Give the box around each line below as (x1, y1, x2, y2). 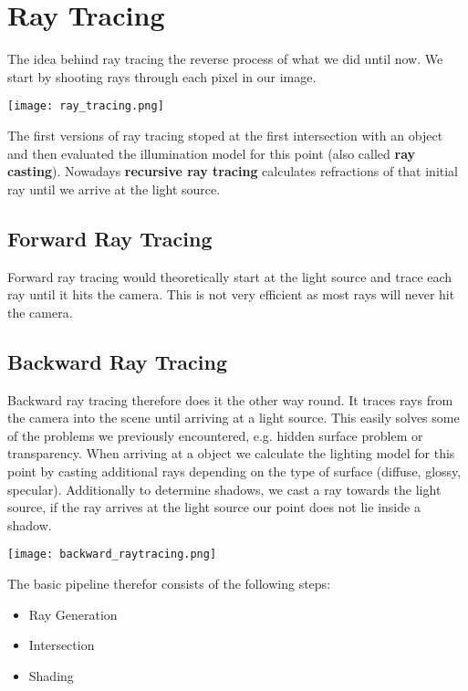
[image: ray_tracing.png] (7, 99, 164, 113)
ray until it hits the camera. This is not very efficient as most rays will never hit (7, 285, 455, 304)
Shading (28, 665, 74, 685)
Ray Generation (28, 604, 118, 623)
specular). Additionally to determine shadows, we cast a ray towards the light (7, 479, 442, 498)
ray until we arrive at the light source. (7, 179, 221, 198)
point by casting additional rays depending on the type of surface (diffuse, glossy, (7, 461, 462, 480)
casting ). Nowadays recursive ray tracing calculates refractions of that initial (7, 162, 459, 181)
